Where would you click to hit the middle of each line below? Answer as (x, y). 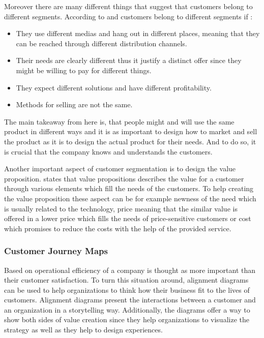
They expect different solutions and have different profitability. (114, 87)
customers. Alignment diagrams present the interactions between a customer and (130, 300)
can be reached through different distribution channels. (101, 43)
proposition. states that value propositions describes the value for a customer (124, 178)
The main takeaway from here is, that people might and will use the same (119, 121)
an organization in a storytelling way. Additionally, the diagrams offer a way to (127, 309)
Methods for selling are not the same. (74, 104)
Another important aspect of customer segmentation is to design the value (120, 168)
